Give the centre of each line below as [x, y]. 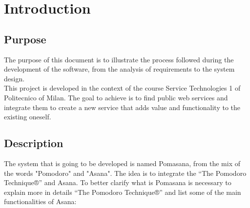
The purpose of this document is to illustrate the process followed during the [119, 59]
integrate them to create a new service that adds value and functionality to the [122, 107]
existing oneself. [28, 117]
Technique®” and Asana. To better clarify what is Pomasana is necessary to [118, 182]
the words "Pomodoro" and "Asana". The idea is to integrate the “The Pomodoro [125, 173]
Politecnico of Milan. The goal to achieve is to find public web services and [116, 97]
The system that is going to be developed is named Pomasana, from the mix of [122, 163]
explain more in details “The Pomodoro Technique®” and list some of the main [123, 192]
